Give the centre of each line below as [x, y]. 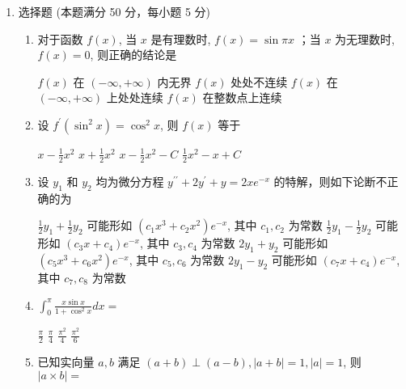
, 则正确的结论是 [133, 55]
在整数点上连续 [242, 97]
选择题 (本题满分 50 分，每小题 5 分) [114, 11]
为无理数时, [365, 38]
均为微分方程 [130, 181]
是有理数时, [181, 38]
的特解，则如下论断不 [330, 181]
